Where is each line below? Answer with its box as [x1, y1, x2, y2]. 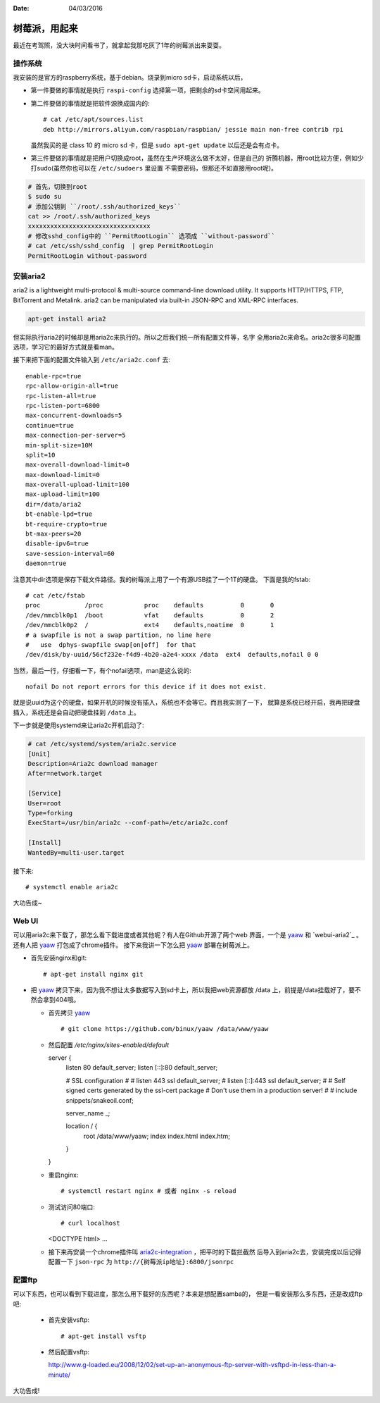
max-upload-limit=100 [25, 490, 100, 498]
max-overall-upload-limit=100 [25, 481, 130, 489]
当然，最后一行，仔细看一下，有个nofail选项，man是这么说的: [13, 666, 191, 674]
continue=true [25, 421, 74, 429]
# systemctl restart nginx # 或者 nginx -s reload [61, 1187, 236, 1195]
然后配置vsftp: [48, 1347, 90, 1356]
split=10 [25, 451, 56, 459]
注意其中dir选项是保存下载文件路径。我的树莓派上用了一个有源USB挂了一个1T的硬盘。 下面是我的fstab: [13, 575, 311, 583]
